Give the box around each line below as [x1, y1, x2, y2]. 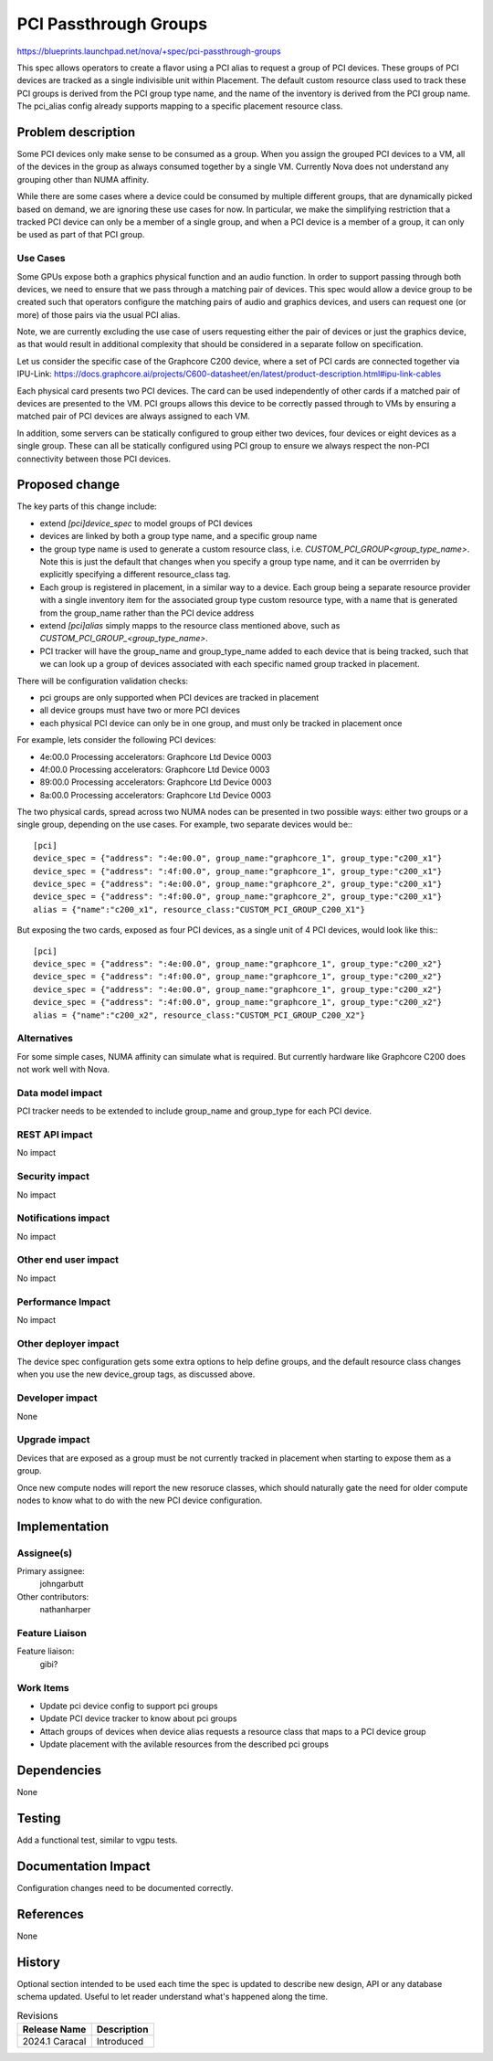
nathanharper [39, 1604, 91, 1615]
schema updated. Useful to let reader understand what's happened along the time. [16, 1992, 329, 2002]
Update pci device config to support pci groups [39, 1700, 218, 1711]
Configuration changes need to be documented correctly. [16, 1882, 234, 1893]
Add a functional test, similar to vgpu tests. [16, 1834, 178, 1845]
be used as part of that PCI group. [16, 229, 145, 240]
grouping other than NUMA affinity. [16, 174, 150, 185]
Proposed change [16, 477, 121, 492]
